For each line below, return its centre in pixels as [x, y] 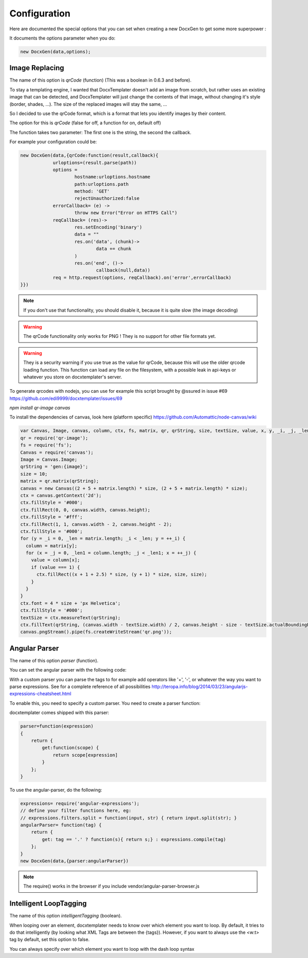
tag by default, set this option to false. [50, 940]
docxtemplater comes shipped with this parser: [60, 713]
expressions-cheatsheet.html [40, 694]
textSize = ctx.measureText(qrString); [70, 618]
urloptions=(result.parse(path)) [95, 162]
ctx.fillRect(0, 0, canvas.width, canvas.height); [85, 510]
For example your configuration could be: [53, 142]
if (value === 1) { [56, 567]
